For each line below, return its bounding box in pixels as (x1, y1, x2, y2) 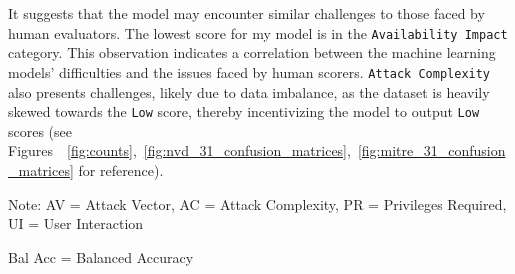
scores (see (8, 120, 73, 141)
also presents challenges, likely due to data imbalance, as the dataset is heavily (8, 81, 490, 102)
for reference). (78, 159, 164, 180)
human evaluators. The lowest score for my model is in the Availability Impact (8, 22, 508, 43)
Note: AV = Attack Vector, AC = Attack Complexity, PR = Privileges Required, (8, 193, 507, 214)
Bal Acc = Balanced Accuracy (8, 246, 194, 267)
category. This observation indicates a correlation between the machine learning (8, 42, 496, 63)
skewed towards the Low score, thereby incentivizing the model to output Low (8, 101, 480, 122)
